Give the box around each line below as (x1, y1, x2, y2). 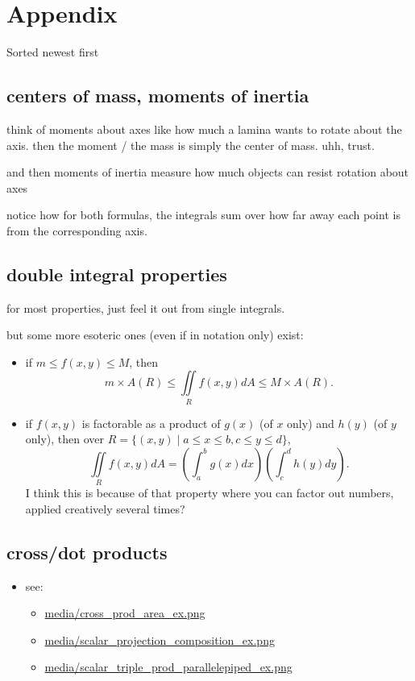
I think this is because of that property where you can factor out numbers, (25, 484, 394, 501)
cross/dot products (6, 539, 168, 564)
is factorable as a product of (81, 414, 221, 431)
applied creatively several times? (25, 500, 185, 517)
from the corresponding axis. (6, 222, 147, 239)
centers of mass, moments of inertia (6, 83, 309, 108)
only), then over (25, 430, 105, 447)
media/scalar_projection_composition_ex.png (44, 631, 275, 648)
